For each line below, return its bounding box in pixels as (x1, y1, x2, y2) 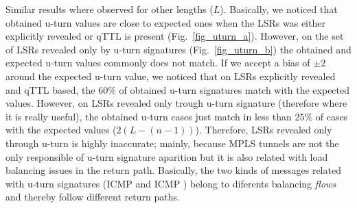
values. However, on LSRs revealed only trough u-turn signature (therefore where (5, 96, 347, 110)
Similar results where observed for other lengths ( (5, 2, 214, 16)
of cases (315, 109, 348, 123)
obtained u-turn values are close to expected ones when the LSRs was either (5, 15, 325, 29)
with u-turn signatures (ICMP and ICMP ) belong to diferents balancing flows (5, 176, 336, 190)
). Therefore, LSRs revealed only (195, 122, 332, 137)
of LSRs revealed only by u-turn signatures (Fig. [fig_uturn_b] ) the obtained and (5, 42, 352, 56)
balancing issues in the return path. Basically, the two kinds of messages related (5, 163, 341, 177)
